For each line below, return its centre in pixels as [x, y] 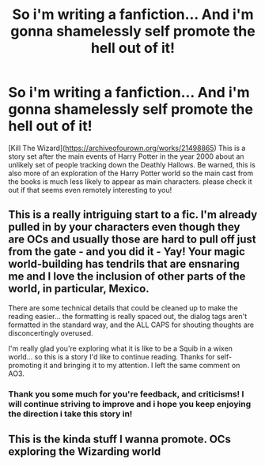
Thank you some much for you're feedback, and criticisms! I [126, 394]
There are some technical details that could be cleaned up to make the [123, 308]
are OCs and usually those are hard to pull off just [132, 240]
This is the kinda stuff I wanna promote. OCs [120, 440]
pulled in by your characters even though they [124, 227]
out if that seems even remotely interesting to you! [90, 190]
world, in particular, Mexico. [79, 289]
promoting [25, 365]
